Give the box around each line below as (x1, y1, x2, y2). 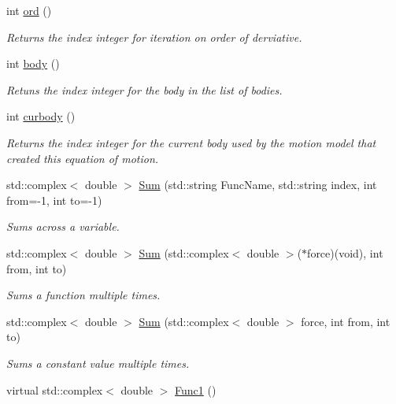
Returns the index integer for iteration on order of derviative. (6, 28, 302, 45)
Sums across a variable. (6, 218, 120, 235)
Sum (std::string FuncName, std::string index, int (139, 176, 377, 193)
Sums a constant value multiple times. (6, 354, 190, 371)
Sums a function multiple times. (6, 287, 161, 303)
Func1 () (175, 381, 217, 398)
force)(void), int (307, 244, 383, 261)
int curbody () (6, 108, 76, 124)
